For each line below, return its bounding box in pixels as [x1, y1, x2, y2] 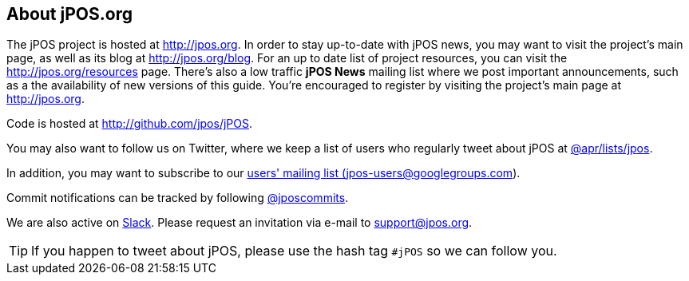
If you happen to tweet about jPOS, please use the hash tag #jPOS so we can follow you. [31, 243, 557, 259]
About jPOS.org [6, 4, 133, 24]
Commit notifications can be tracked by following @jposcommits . [6, 191, 349, 205]
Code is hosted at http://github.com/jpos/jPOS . [6, 117, 252, 131]
